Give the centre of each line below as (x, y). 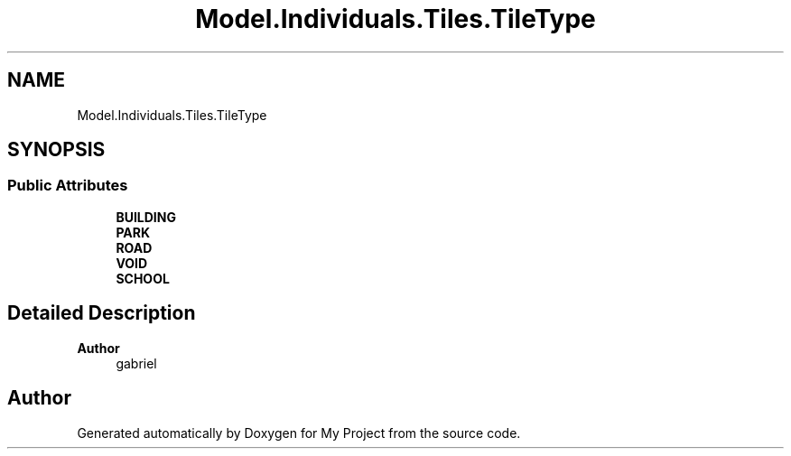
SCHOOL (143, 278)
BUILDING (146, 217)
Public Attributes (68, 186)
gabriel (136, 363)
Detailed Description (102, 313)
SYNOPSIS (56, 150)
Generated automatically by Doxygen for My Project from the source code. (299, 433)
